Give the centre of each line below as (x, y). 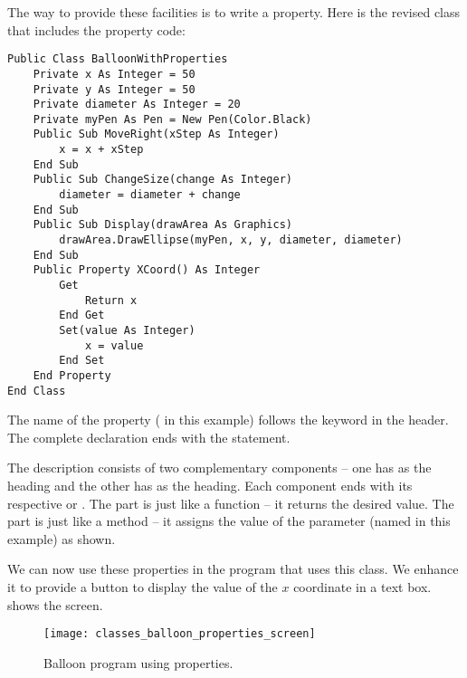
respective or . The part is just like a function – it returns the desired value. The (231, 503)
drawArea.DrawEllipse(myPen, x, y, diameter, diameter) (231, 240)
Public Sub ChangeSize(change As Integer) (162, 180)
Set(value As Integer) (127, 330)
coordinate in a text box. (362, 587)
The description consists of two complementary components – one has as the (219, 468)
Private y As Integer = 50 (114, 89)
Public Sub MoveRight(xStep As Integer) (156, 134)
